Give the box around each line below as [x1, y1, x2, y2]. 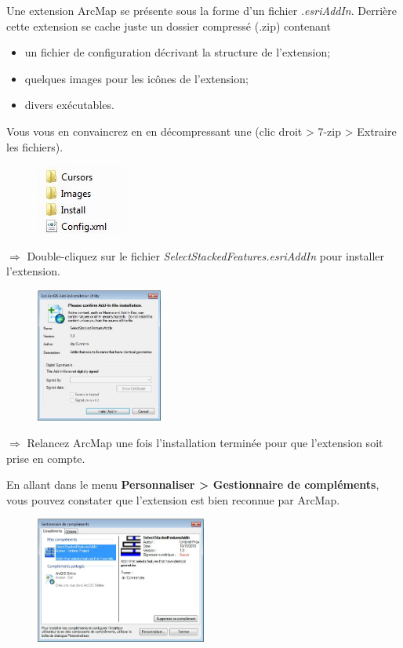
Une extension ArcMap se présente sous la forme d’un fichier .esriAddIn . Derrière [6, 2, 398, 18]
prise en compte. [6, 450, 85, 466]
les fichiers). [6, 138, 64, 155]
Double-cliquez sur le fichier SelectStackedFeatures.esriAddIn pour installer [27, 247, 385, 264]
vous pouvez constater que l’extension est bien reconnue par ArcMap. [6, 491, 340, 508]
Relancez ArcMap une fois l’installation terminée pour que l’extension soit [27, 435, 383, 451]
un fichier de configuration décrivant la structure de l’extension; [24, 44, 331, 60]
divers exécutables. [24, 96, 114, 113]
